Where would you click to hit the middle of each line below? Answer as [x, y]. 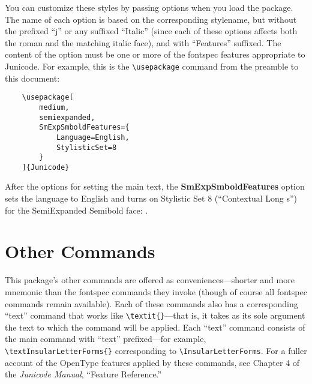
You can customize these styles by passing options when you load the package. [149, 7]
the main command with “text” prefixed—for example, [106, 339]
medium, [54, 107]
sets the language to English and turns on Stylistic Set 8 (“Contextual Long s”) [151, 198]
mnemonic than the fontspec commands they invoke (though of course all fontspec [156, 291]
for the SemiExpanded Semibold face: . [76, 210]
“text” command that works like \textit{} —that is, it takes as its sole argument [155, 315]
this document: [32, 78]
